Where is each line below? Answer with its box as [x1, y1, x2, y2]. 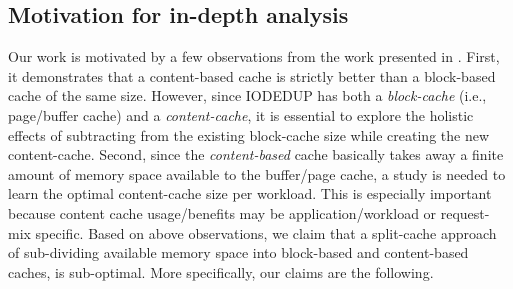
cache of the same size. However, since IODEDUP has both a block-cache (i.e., [8, 85, 487, 106]
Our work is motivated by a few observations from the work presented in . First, [8, 46, 500, 67]
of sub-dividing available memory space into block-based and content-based [8, 242, 469, 263]
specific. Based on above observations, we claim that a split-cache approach [35, 222, 497, 243]
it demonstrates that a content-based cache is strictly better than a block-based [8, 65, 496, 86]
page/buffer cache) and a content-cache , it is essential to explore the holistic [8, 104, 474, 125]
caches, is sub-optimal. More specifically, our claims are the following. [8, 261, 434, 282]
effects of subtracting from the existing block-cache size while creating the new [8, 124, 490, 145]
